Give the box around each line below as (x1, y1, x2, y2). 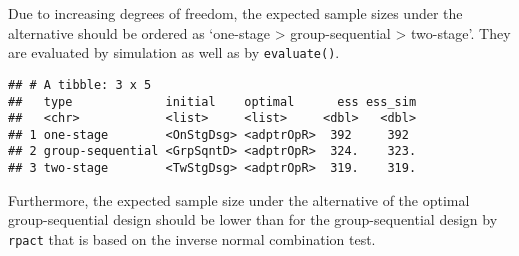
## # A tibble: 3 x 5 (8, 77, 152, 92)
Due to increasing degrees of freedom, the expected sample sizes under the (8, 3, 463, 23)
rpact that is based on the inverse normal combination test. (8, 228, 376, 249)
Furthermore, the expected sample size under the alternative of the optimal (8, 189, 470, 210)
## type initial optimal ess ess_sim (8, 94, 417, 109)
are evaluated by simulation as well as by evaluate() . (8, 42, 340, 63)
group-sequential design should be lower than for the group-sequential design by (8, 209, 498, 230)
